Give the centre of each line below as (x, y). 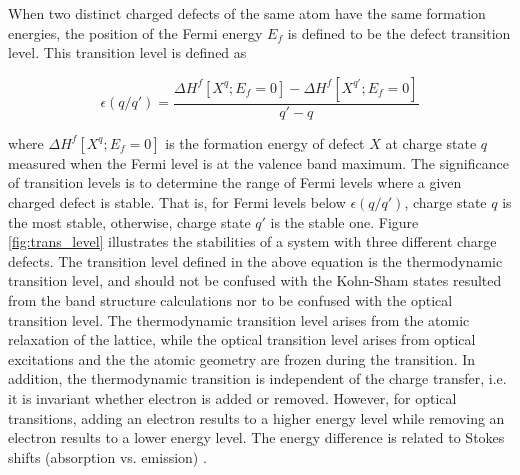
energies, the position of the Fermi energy (135, 32)
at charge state (431, 142)
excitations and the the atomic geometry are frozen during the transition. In (242, 358)
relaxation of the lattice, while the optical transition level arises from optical (242, 339)
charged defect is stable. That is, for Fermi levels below (177, 202)
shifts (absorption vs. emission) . (107, 456)
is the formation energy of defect (265, 142)
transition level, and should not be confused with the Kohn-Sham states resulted (255, 280)
